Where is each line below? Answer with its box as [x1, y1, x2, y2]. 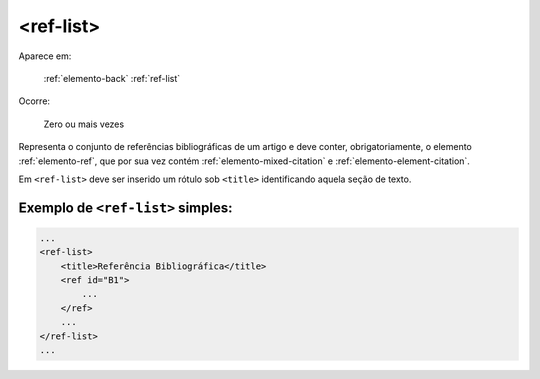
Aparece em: [18, 50, 72, 62]
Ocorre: [18, 95, 50, 107]
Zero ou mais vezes [43, 118, 125, 130]
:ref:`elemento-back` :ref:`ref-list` [43, 72, 181, 84]
